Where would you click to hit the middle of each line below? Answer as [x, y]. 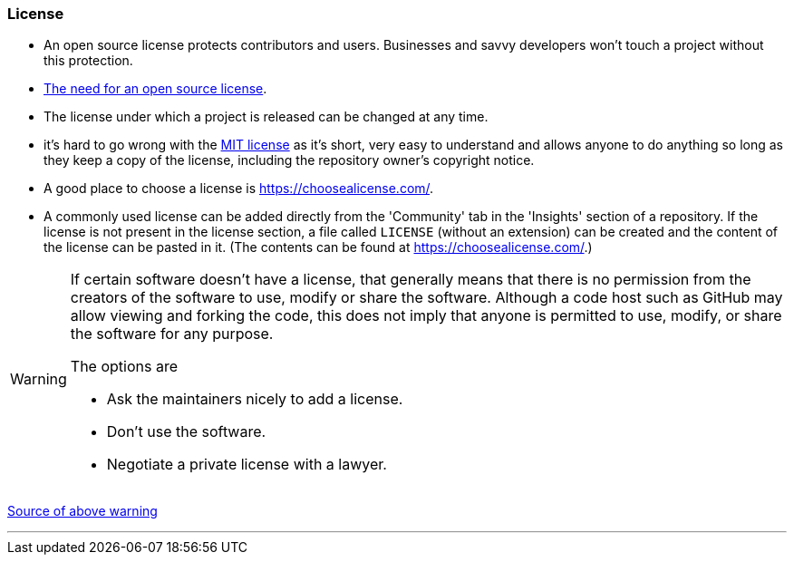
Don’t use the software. [186, 432]
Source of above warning [82, 511]
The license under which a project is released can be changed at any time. [266, 117]
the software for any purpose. [172, 334]
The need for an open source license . [155, 89]
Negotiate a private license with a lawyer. [247, 465]
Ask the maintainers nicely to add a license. [255, 399]
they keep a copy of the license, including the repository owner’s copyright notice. [289, 160]
